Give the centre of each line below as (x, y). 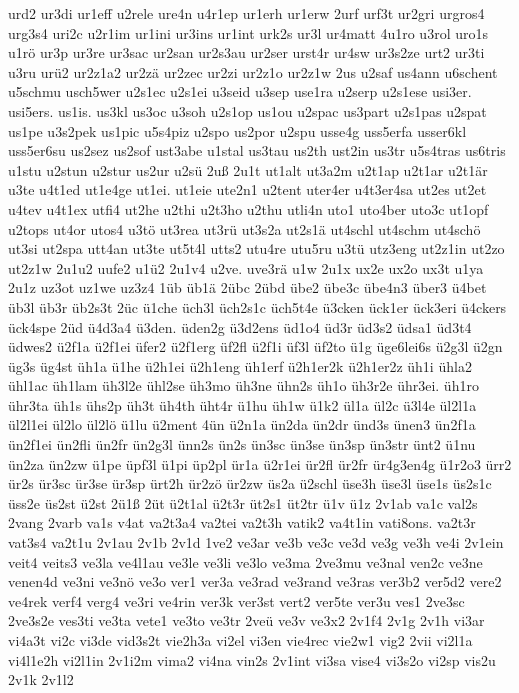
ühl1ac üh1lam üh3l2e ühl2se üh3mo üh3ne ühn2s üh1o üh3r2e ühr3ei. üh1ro (243, 385)
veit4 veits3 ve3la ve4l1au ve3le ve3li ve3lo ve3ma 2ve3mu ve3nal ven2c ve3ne (245, 561)
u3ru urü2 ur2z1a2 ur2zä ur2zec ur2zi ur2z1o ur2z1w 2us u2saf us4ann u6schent (253, 71)
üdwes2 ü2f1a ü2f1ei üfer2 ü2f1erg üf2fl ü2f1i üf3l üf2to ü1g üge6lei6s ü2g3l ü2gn (255, 346)
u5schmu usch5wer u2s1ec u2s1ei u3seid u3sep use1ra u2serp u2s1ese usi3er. (240, 91)
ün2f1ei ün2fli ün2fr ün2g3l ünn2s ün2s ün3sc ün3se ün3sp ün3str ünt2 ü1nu (242, 444)
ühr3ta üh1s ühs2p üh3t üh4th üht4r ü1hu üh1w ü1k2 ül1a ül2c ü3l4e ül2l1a (242, 404)
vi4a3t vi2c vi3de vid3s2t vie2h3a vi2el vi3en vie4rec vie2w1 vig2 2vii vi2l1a (240, 640)
